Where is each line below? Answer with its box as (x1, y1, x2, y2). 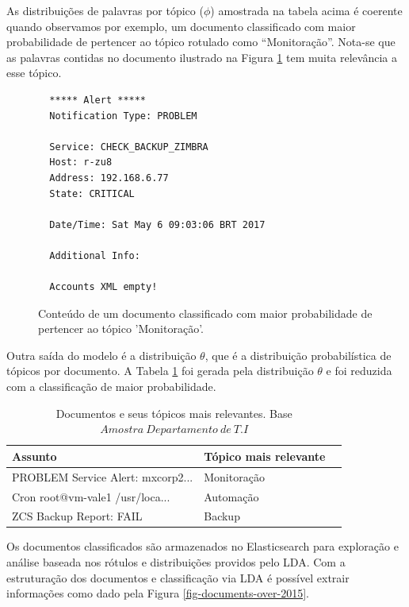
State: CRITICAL (49, 188, 135, 199)
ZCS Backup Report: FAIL (12, 508, 143, 524)
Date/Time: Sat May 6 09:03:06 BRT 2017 (49, 218, 266, 230)
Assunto (12, 447, 57, 464)
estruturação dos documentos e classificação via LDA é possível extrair (6, 569, 350, 586)
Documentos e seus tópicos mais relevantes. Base (55, 404, 292, 421)
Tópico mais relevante (204, 447, 326, 464)
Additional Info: (49, 249, 140, 261)
